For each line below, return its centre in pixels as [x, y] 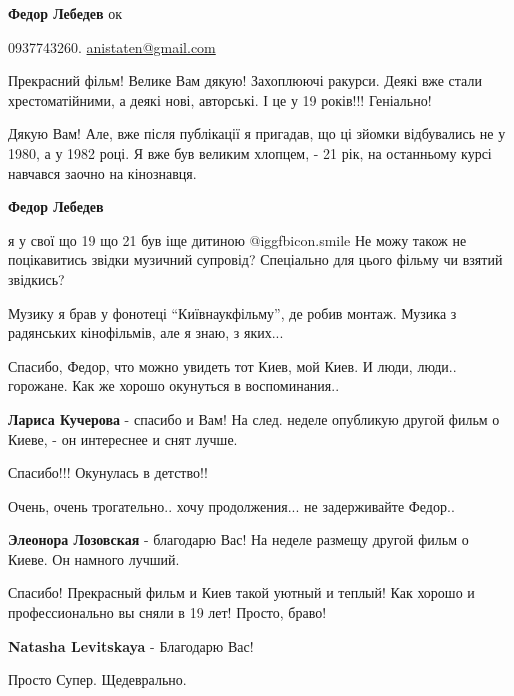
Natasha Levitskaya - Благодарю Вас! [131, 645]
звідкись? [36, 278]
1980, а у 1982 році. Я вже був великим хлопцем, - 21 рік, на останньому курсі [250, 152]
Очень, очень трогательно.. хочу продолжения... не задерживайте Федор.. [231, 505]
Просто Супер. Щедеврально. [97, 679]
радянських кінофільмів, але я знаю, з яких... [146, 332]
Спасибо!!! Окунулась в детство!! [108, 472]
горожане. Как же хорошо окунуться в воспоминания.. [174, 385]
